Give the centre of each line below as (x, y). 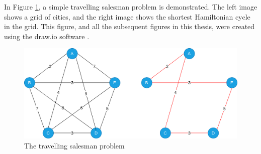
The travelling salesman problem (74, 146)
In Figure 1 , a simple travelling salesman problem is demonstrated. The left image (131, 7)
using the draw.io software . (47, 36)
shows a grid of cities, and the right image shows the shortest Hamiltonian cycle (127, 16)
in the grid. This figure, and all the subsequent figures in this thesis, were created (129, 26)
